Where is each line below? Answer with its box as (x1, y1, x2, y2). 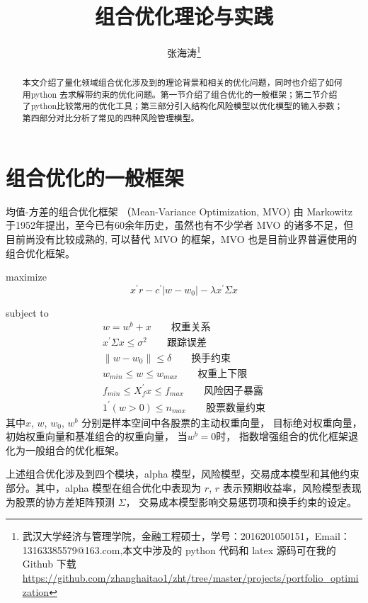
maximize (6, 269, 47, 284)
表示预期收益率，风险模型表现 (222, 480, 362, 495)
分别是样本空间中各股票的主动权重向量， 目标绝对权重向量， (81, 415, 362, 429)
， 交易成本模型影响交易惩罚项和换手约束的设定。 (125, 494, 357, 509)
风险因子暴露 (204, 385, 263, 396)
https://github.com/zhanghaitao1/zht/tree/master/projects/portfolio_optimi (22, 570, 359, 585)
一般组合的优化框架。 (25, 442, 125, 457)
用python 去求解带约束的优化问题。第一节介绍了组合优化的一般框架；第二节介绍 (22, 88, 338, 100)
